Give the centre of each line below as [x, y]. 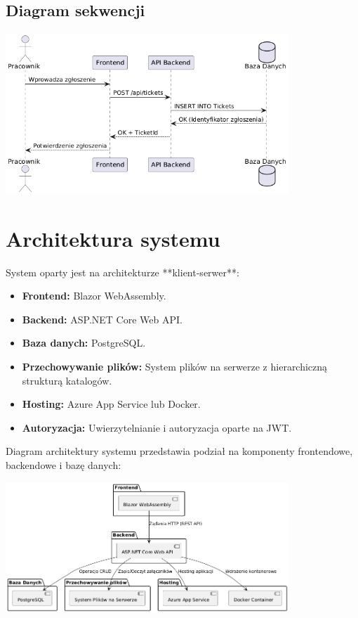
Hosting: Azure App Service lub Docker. [111, 404]
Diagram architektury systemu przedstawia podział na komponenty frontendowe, [179, 451]
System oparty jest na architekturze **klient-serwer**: [122, 272]
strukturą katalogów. [67, 380]
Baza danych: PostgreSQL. [84, 343]
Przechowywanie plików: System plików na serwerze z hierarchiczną [175, 366]
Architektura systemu [113, 238]
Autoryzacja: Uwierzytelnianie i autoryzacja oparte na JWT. [157, 427]
